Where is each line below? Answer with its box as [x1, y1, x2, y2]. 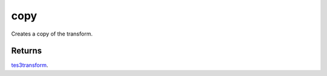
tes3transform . [11, 62, 48, 69]
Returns [11, 46, 42, 56]
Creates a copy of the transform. [11, 30, 93, 37]
